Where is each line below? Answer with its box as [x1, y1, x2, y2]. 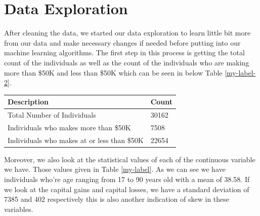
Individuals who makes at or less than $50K [8, 134, 144, 145]
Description [8, 96, 49, 107]
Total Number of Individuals [8, 110, 96, 120]
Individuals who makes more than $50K [8, 122, 131, 132]
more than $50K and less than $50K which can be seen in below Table [4, 67, 223, 78]
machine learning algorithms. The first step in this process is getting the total [4, 47, 245, 58]
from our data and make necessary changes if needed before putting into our [4, 37, 241, 48]
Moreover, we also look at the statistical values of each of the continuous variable [4, 154, 255, 164]
